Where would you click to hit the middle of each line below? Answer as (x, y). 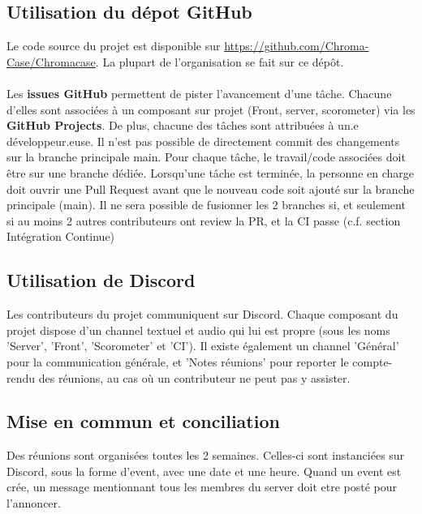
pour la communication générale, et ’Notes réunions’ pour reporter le (178, 361)
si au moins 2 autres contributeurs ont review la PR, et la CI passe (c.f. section (204, 220)
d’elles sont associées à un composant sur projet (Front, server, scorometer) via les (211, 109)
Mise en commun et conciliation (143, 421)
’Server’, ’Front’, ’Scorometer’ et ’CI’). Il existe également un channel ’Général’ (203, 346)
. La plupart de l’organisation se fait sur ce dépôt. (220, 61)
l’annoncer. (34, 503)
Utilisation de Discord (101, 280)
